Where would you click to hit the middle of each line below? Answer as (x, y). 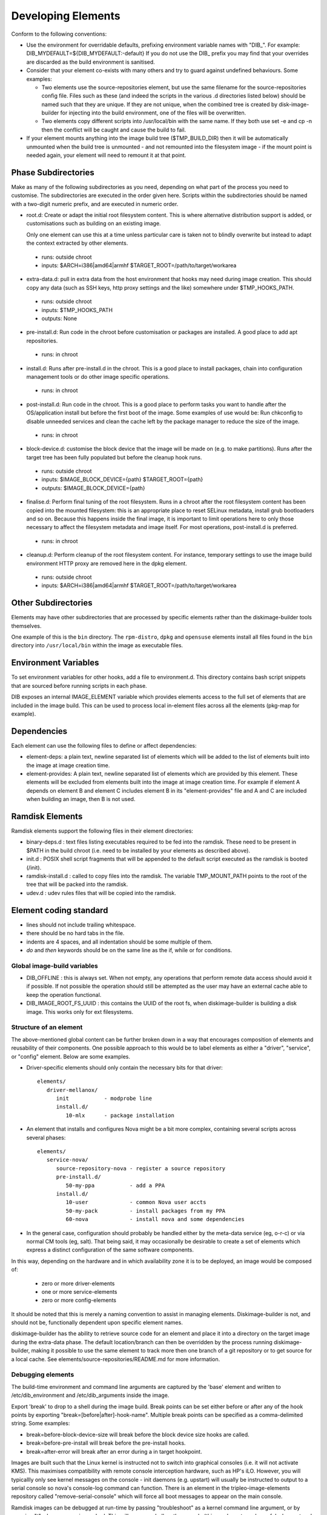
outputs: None (59, 318)
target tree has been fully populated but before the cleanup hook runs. (114, 457)
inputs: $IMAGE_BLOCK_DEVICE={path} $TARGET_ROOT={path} (122, 479)
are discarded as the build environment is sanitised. (91, 62)
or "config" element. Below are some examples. (71, 1056)
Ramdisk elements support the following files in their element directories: (102, 831)
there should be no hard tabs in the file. (75, 933)
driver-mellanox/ (72, 1090)
